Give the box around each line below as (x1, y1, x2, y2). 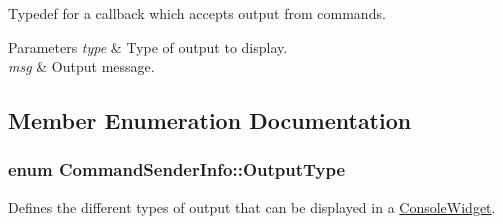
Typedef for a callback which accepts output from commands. (8, 3, 386, 23)
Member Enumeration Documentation (8, 105, 412, 136)
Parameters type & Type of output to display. (8, 36, 288, 57)
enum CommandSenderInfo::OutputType (8, 157, 346, 182)
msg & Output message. (8, 56, 155, 77)
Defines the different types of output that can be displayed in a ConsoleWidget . (8, 196, 496, 217)
